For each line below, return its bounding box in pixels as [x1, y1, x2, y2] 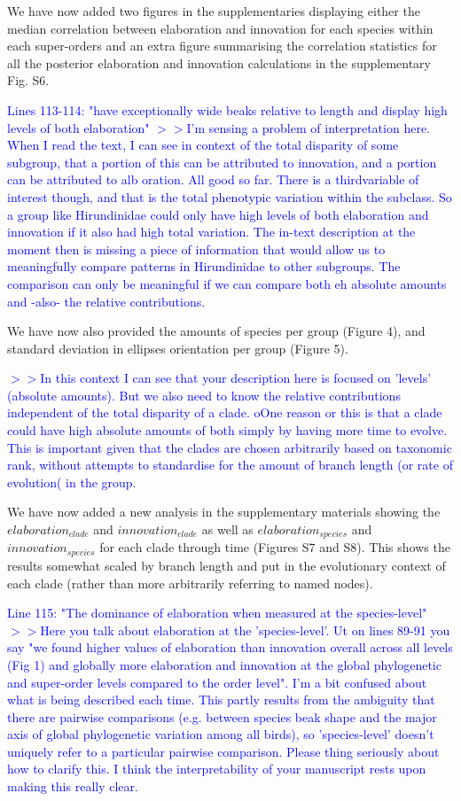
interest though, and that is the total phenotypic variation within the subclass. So [7, 187, 452, 206]
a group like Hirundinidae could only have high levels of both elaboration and [7, 205, 429, 223]
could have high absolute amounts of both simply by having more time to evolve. [7, 421, 448, 439]
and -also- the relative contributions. [7, 292, 206, 310]
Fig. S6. [7, 71, 50, 89]
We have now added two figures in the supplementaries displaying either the [7, 2, 420, 19]
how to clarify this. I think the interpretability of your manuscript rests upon [7, 759, 426, 778]
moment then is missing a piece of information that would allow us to [7, 239, 386, 258]
